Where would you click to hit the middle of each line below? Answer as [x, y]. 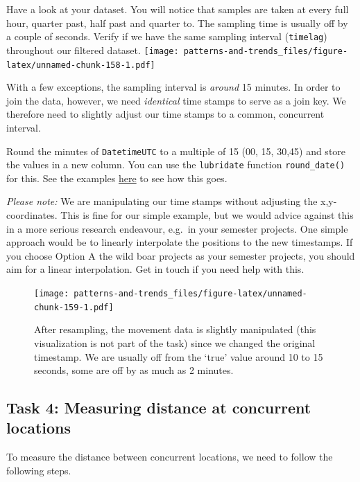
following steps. [39, 470]
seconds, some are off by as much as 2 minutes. [134, 370]
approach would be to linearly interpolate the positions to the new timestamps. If [180, 242]
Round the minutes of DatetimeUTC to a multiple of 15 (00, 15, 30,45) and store [176, 151]
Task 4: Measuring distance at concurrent [159, 408]
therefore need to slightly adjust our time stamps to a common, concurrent [165, 114]
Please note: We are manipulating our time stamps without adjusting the [162, 201]
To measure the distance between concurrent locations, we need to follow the [170, 457]
